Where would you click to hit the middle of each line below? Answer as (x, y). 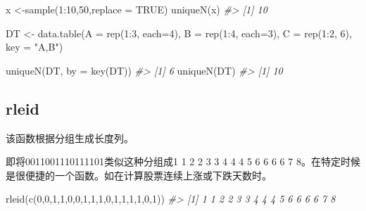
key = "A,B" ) (34, 47)
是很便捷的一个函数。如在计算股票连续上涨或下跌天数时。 (139, 175)
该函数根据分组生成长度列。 (70, 138)
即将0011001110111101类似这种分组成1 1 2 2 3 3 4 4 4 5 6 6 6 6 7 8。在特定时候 (183, 161)
